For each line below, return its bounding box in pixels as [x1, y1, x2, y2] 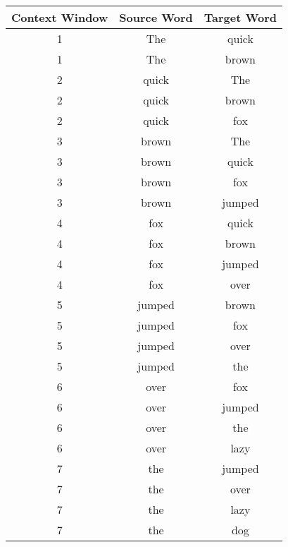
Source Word [119, 9, 193, 25]
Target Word [204, 9, 277, 25]
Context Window [11, 9, 108, 25]
